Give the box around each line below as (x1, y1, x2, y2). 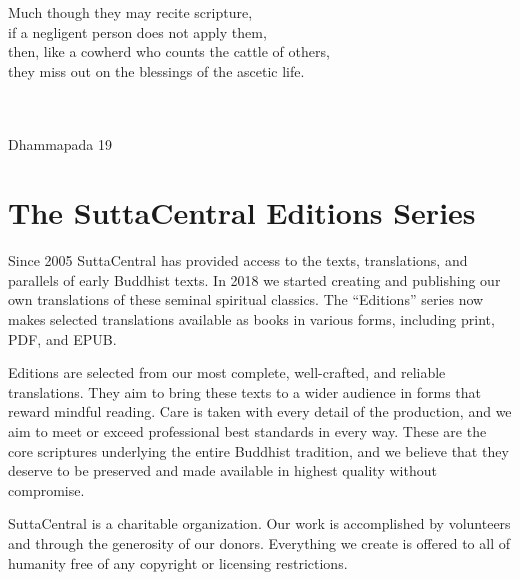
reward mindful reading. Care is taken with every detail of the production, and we (8, 401, 512, 422)
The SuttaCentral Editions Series (8, 192, 476, 233)
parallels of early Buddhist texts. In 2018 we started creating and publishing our (8, 269, 501, 290)
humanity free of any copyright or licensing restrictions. (8, 552, 348, 573)
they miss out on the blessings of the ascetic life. (8, 60, 305, 81)
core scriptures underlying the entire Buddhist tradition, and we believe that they (8, 440, 509, 461)
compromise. (8, 479, 85, 500)
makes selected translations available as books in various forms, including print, (8, 309, 495, 330)
